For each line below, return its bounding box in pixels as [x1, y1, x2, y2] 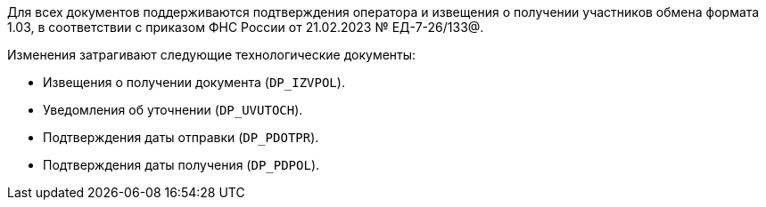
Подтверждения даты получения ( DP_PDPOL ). [43, 157, 320, 172]
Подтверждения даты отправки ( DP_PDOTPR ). [43, 130, 319, 145]
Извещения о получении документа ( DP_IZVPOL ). [43, 75, 345, 90]
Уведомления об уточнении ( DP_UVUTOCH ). [43, 102, 303, 117]
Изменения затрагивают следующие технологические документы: [7, 47, 416, 62]
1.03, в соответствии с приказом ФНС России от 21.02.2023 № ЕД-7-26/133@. [7, 20, 484, 35]
